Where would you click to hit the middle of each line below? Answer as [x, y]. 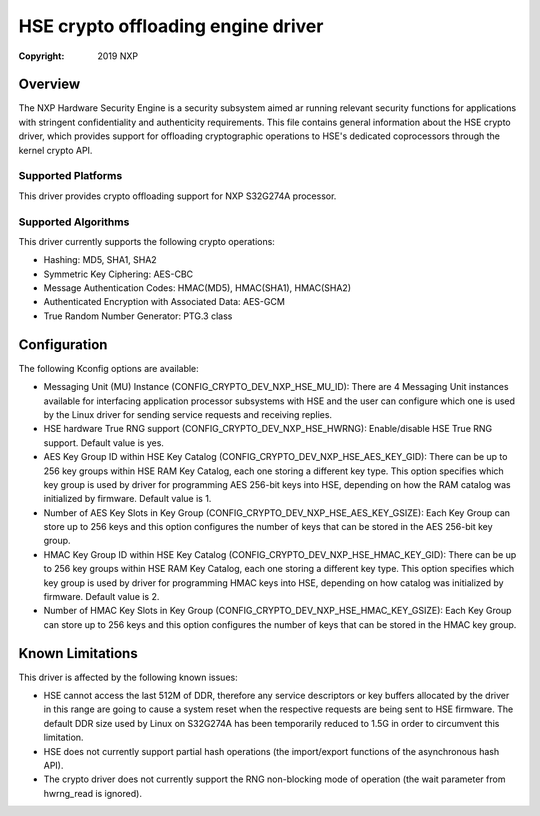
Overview [49, 84]
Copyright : [41, 56]
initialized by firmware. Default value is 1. [127, 499]
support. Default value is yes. [104, 442]
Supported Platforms [70, 176]
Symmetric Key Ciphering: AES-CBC [118, 274]
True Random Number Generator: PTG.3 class [138, 316]
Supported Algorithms [74, 222]
